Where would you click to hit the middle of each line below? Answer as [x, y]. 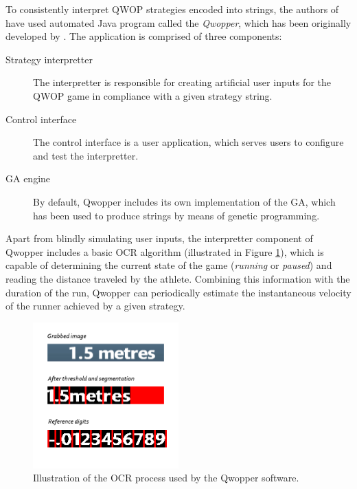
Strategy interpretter [49, 59]
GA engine [28, 178]
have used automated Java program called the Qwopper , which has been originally [178, 22]
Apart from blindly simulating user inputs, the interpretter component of [159, 238]
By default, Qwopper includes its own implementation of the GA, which [184, 201]
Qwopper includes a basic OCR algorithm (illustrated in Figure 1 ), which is [165, 251]
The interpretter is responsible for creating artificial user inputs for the [182, 82]
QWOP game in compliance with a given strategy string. [153, 95]
